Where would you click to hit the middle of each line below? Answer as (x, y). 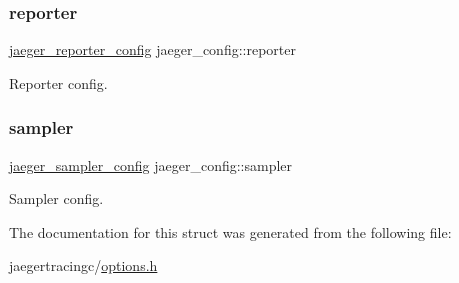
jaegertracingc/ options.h (83, 265)
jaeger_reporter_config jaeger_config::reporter (152, 49)
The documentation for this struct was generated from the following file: (230, 231)
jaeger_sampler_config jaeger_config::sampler (151, 164)
